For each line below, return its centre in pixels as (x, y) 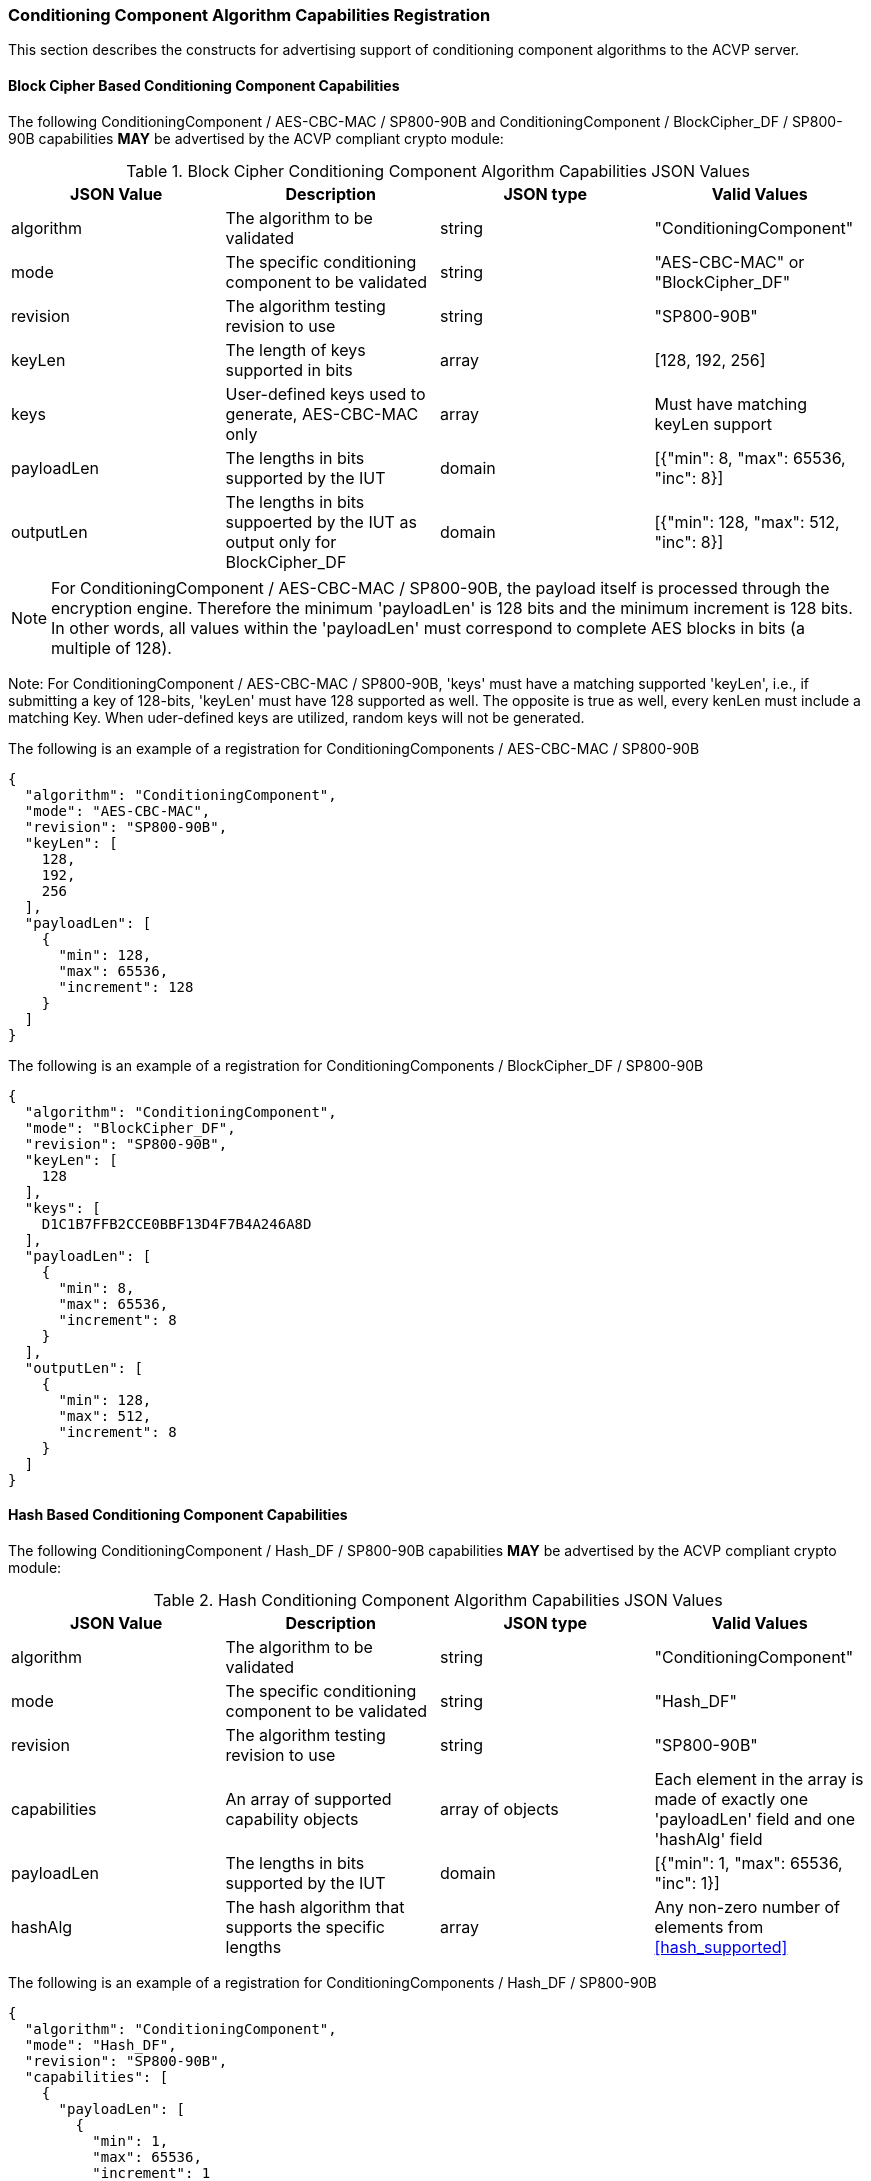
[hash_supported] (721, 1946)
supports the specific (305, 1926)
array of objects (499, 1808)
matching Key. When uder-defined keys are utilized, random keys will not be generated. (296, 717)
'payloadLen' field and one (755, 1818)
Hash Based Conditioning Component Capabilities (178, 1515)
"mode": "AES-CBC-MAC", (117, 810)
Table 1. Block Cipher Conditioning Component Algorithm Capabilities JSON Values (438, 170)
